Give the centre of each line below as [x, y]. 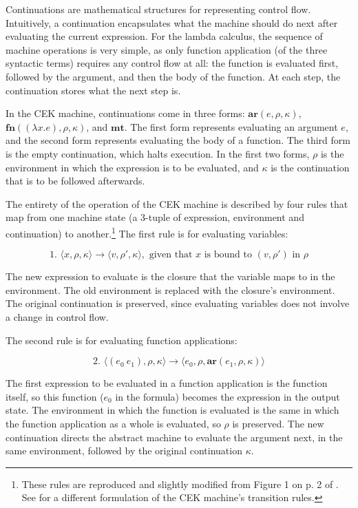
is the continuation [310, 167]
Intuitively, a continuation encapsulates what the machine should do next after [172, 22]
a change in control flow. [57, 316]
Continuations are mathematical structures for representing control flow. [158, 9]
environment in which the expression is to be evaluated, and [132, 167]
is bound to [228, 255]
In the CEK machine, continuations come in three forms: [125, 113]
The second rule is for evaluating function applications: [122, 340]
